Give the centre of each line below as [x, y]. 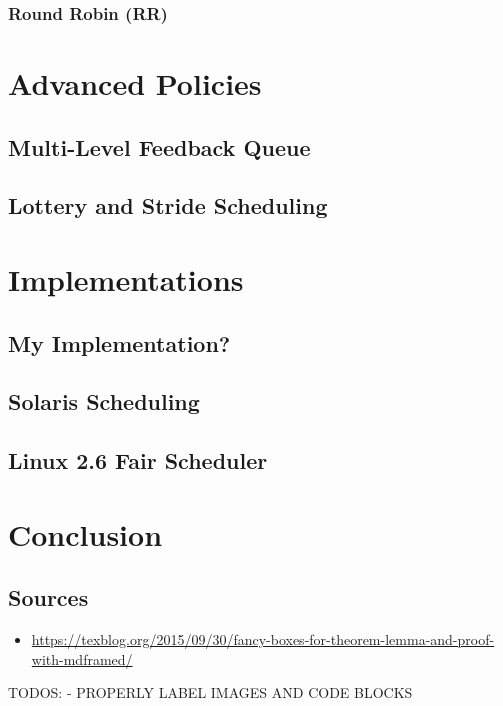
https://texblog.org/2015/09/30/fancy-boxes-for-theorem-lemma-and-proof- [263, 639]
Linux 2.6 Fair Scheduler [138, 460]
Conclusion [85, 533]
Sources [48, 597]
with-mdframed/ [82, 658]
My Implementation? [119, 342]
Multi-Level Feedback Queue [159, 146]
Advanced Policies [135, 83]
